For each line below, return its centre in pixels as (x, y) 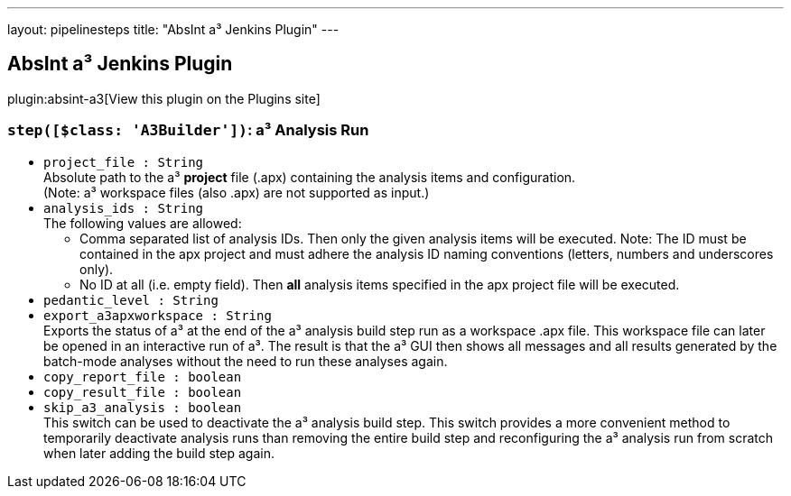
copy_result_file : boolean (143, 392)
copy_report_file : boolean (143, 377)
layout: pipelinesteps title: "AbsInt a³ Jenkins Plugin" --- (173, 29)
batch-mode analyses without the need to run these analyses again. (246, 361)
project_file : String (124, 162)
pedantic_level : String (131, 300)
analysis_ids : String (124, 208)
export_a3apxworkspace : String (158, 315)
